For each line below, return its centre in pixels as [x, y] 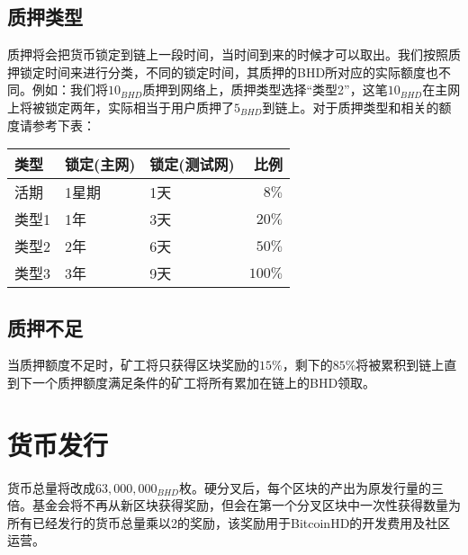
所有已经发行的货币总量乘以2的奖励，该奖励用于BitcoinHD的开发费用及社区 [229, 522]
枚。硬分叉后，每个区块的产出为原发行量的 [305, 487]
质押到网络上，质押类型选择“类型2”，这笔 [265, 90]
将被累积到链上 [400, 365]
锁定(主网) [100, 165]
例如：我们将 [70, 90]
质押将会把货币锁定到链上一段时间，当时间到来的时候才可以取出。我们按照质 [234, 54]
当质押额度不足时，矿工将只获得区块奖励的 [133, 365]
